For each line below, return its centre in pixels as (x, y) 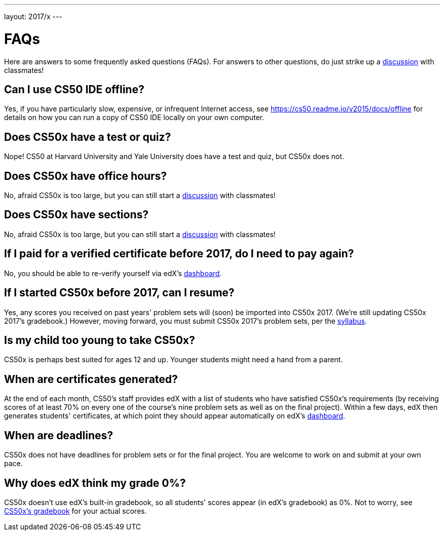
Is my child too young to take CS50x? (100, 340)
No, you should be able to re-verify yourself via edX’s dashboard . (113, 273)
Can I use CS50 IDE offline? (74, 89)
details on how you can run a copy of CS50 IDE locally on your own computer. (134, 118)
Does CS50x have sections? (77, 215)
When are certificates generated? (91, 379)
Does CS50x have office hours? (86, 176)
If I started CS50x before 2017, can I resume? (119, 293)
